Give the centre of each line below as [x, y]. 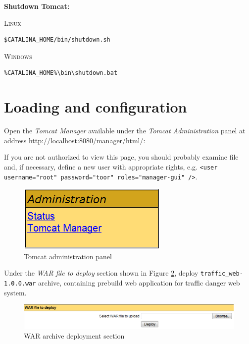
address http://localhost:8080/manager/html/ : [75, 140]
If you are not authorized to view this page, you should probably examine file [121, 157]
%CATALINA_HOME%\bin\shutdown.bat [61, 73]
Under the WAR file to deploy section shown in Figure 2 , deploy [101, 273]
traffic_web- [222, 274]
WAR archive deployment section [74, 335]
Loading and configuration [96, 107]
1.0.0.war [20, 284]
